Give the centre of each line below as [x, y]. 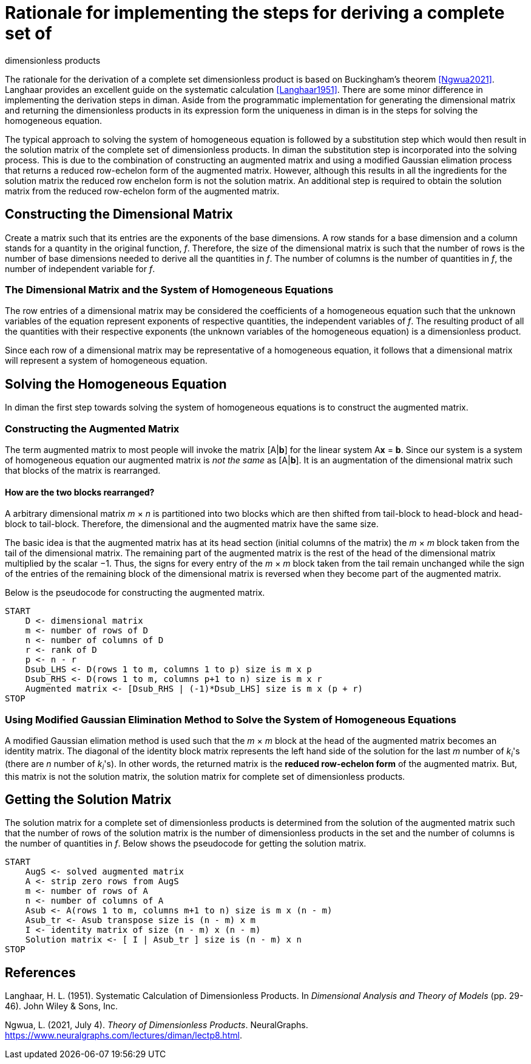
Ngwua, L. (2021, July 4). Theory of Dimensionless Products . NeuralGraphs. [157, 1025]
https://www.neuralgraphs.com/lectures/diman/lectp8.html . [123, 1035]
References [40, 972]
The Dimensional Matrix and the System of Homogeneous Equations [169, 289]
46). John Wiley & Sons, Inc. [61, 1006]
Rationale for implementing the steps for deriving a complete [255, 13]
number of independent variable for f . [80, 268]
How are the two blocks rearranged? [80, 492]
